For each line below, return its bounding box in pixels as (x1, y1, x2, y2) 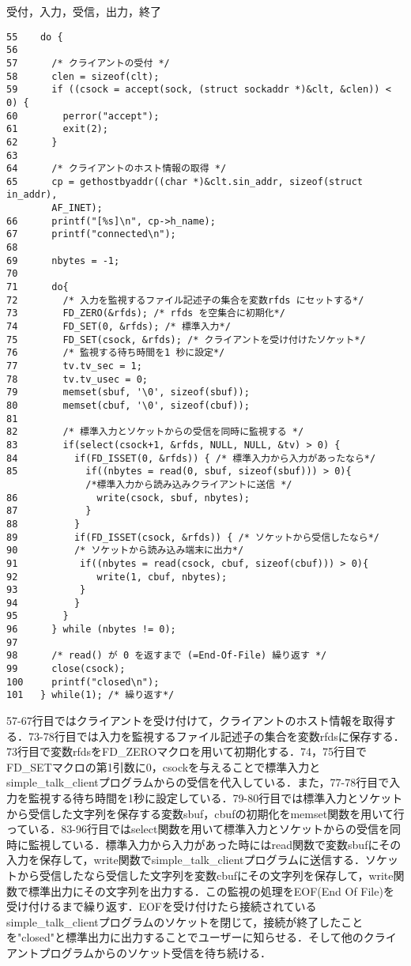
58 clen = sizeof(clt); (6, 70, 160, 82)
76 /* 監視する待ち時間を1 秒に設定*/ (6, 347, 225, 359)
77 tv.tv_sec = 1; (6, 360, 142, 372)
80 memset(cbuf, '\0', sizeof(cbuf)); (6, 399, 250, 411)
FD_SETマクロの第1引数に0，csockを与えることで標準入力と (6, 758, 321, 775)
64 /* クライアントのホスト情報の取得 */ (6, 163, 227, 175)
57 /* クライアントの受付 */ (6, 57, 170, 69)
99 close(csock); (6, 663, 126, 675)
